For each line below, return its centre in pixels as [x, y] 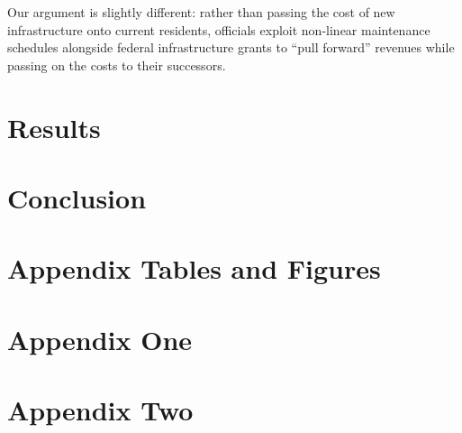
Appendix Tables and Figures [194, 268]
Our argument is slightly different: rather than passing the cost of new [201, 12]
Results [54, 127]
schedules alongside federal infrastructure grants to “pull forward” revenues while [231, 47]
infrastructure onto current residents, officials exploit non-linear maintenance [219, 29]
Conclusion [77, 197]
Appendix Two [100, 410]
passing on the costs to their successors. [117, 64]
